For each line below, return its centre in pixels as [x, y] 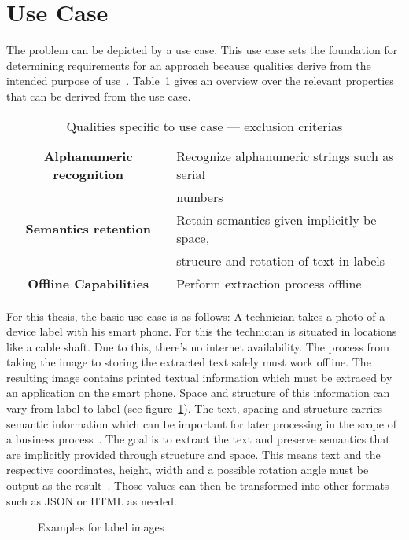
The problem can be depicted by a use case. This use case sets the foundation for [202, 50]
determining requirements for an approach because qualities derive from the [189, 65]
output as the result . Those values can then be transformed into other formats [198, 485]
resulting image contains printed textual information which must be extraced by [199, 377]
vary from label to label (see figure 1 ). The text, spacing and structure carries [195, 408]
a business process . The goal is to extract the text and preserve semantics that [198, 439]
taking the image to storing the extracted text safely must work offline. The [189, 362]
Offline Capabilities [88, 283]
